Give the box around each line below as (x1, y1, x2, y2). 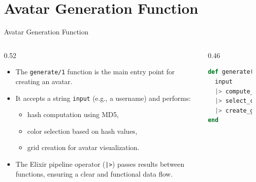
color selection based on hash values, (27, 125, 137, 136)
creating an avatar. (15, 76, 72, 86)
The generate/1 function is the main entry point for (15, 66, 175, 77)
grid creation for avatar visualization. (27, 142, 139, 152)
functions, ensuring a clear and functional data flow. (15, 168, 173, 179)
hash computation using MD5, (27, 109, 119, 120)
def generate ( (208, 68, 254, 76)
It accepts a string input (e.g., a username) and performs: (15, 92, 191, 103)
